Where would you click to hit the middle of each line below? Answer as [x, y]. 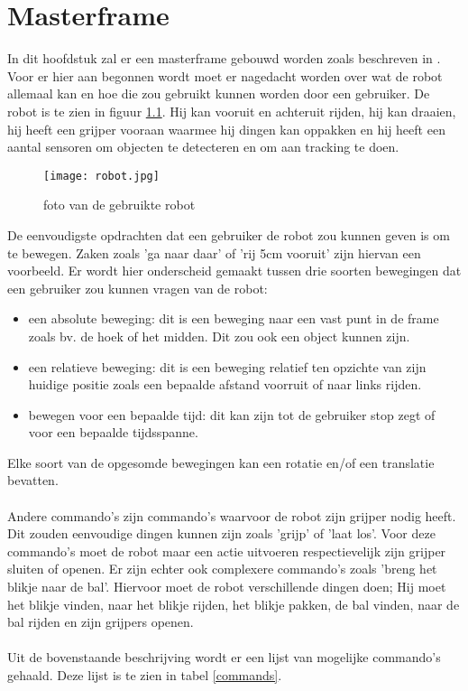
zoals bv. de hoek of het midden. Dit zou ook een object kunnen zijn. [219, 336]
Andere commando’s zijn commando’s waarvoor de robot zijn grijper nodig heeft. [232, 515]
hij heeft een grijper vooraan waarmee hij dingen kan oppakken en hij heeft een [226, 129]
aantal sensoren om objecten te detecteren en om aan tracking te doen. [203, 147]
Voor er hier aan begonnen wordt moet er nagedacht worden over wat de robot [225, 75]
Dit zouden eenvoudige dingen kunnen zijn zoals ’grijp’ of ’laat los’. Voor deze [221, 533]
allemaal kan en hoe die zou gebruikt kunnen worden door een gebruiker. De [219, 93]
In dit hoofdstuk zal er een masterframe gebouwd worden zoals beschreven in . [224, 58]
